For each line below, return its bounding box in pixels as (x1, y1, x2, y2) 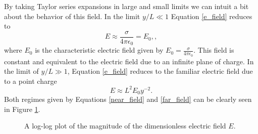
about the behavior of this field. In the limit (4, 11, 140, 21)
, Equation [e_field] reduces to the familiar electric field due (67, 66, 253, 76)
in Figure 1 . (4, 103, 40, 114)
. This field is (193, 45, 234, 55)
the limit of (4, 66, 39, 76)
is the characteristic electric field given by (35, 45, 164, 55)
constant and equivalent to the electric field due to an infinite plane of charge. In (4, 56, 254, 66)
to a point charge (4, 75, 57, 86)
